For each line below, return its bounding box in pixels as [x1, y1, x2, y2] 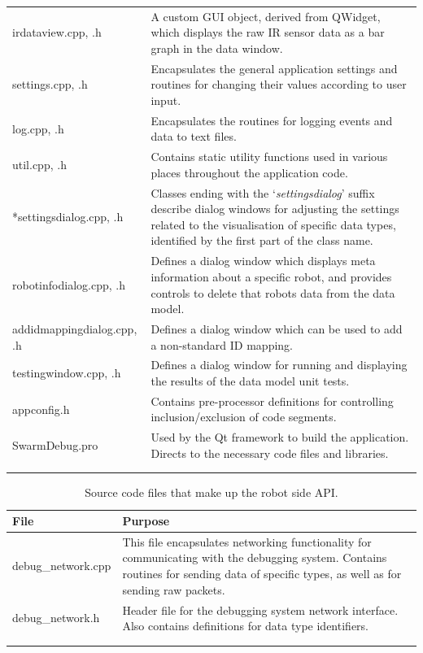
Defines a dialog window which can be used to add [150, 320, 403, 337]
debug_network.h [12, 609, 100, 626]
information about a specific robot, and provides [150, 268, 392, 285]
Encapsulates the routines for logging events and [150, 111, 393, 128]
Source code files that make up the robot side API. [85, 484, 338, 501]
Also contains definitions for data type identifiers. [122, 617, 368, 634]
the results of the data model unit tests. [150, 372, 350, 389]
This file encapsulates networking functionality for [122, 533, 372, 550]
